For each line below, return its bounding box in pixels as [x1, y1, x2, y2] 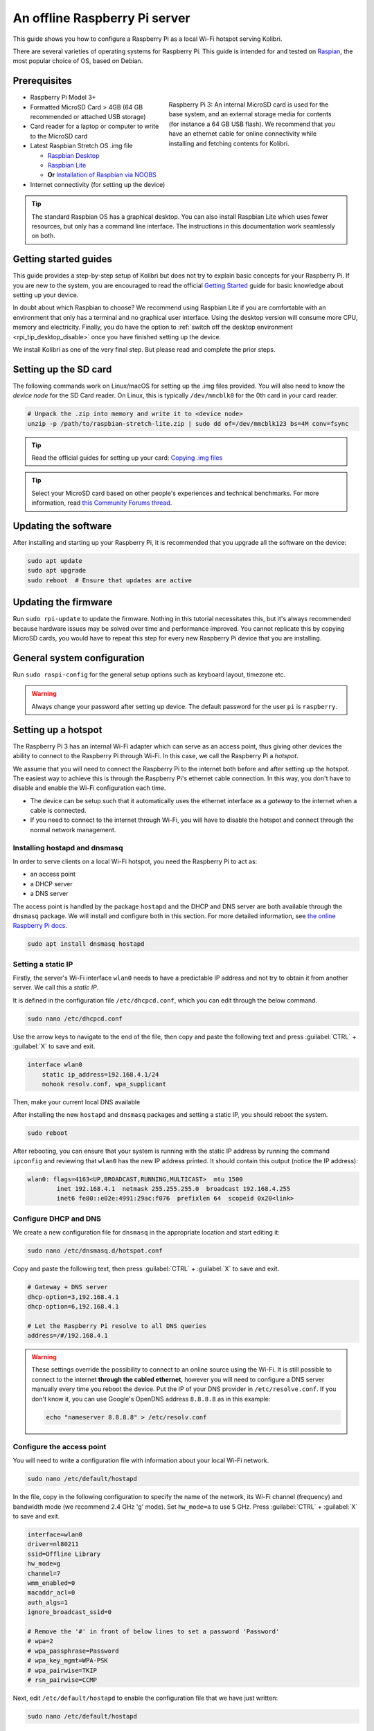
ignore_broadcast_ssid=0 [27, 1608, 112, 1616]
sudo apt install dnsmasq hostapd [27, 940, 145, 948]
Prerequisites [12, 75, 72, 87]
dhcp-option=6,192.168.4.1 [27, 1302, 119, 1310]
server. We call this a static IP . [12, 983, 99, 992]
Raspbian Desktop [47, 151, 100, 159]
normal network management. [30, 825, 116, 834]
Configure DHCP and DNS [12, 1214, 102, 1223]
